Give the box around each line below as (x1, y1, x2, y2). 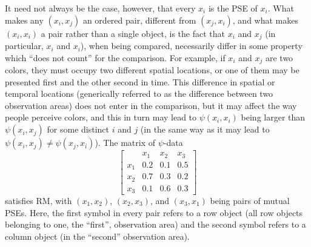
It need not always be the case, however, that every (5, 2, 196, 14)
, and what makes (232, 13, 298, 26)
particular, (5, 39, 44, 52)
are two (265, 51, 293, 64)
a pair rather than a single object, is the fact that (41, 27, 225, 39)
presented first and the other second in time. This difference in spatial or (5, 75, 275, 88)
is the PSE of (208, 2, 258, 14)
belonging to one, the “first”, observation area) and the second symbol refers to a (5, 218, 306, 231)
